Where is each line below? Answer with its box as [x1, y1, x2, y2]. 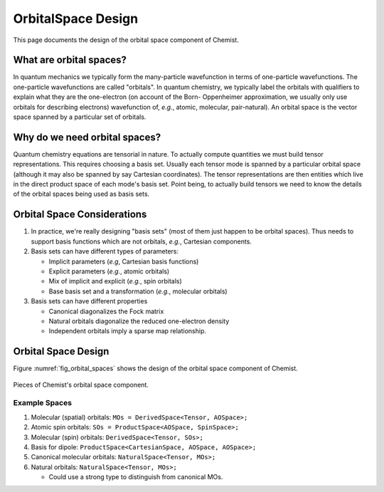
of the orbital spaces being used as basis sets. [13, 189, 150, 199]
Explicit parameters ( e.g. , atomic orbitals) [48, 267, 170, 276]
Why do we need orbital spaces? [13, 131, 161, 143]
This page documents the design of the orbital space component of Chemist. [13, 36, 240, 44]
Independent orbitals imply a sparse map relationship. [48, 327, 206, 335]
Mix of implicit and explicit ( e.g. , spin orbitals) [48, 277, 183, 286]
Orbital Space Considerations [13, 209, 147, 221]
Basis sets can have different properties [31, 297, 148, 305]
